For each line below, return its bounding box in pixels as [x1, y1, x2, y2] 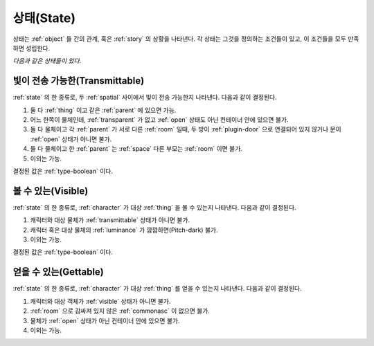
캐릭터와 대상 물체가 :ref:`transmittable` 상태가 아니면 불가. [30, 216, 190, 224]
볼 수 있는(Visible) [12, 185, 89, 197]
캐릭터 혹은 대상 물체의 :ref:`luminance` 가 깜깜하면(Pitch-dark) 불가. [30, 226, 218, 234]
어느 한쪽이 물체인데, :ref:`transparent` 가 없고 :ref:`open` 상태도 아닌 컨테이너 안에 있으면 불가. [30, 116, 289, 124]
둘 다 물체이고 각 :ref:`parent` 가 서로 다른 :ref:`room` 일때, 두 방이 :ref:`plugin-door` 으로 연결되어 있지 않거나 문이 [30, 125, 342, 134]
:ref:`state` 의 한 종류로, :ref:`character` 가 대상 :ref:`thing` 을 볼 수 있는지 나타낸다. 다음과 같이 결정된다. [12, 203, 297, 211]
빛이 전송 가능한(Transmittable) [12, 75, 145, 86]
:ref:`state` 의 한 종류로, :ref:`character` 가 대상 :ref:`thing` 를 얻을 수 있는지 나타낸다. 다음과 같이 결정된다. [12, 284, 303, 293]
